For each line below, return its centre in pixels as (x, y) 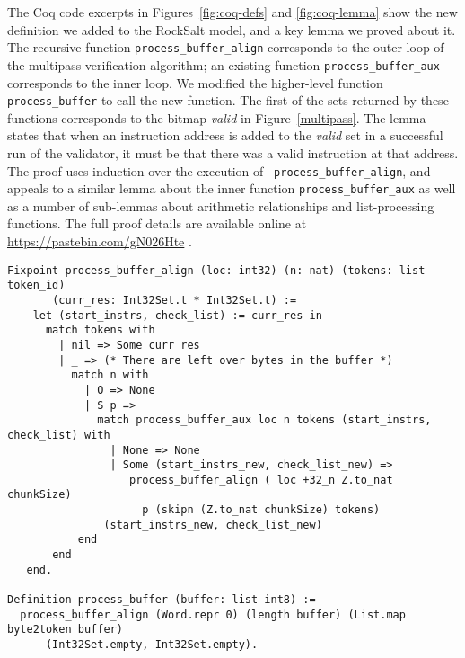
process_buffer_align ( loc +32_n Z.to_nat (261, 480)
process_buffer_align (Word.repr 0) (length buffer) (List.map (213, 614)
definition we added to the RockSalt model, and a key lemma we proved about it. (232, 29)
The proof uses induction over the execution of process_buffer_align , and (219, 170)
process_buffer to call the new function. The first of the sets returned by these (228, 100)
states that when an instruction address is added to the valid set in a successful (225, 135)
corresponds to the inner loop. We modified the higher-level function (195, 82)
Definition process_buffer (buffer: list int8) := (162, 600)
